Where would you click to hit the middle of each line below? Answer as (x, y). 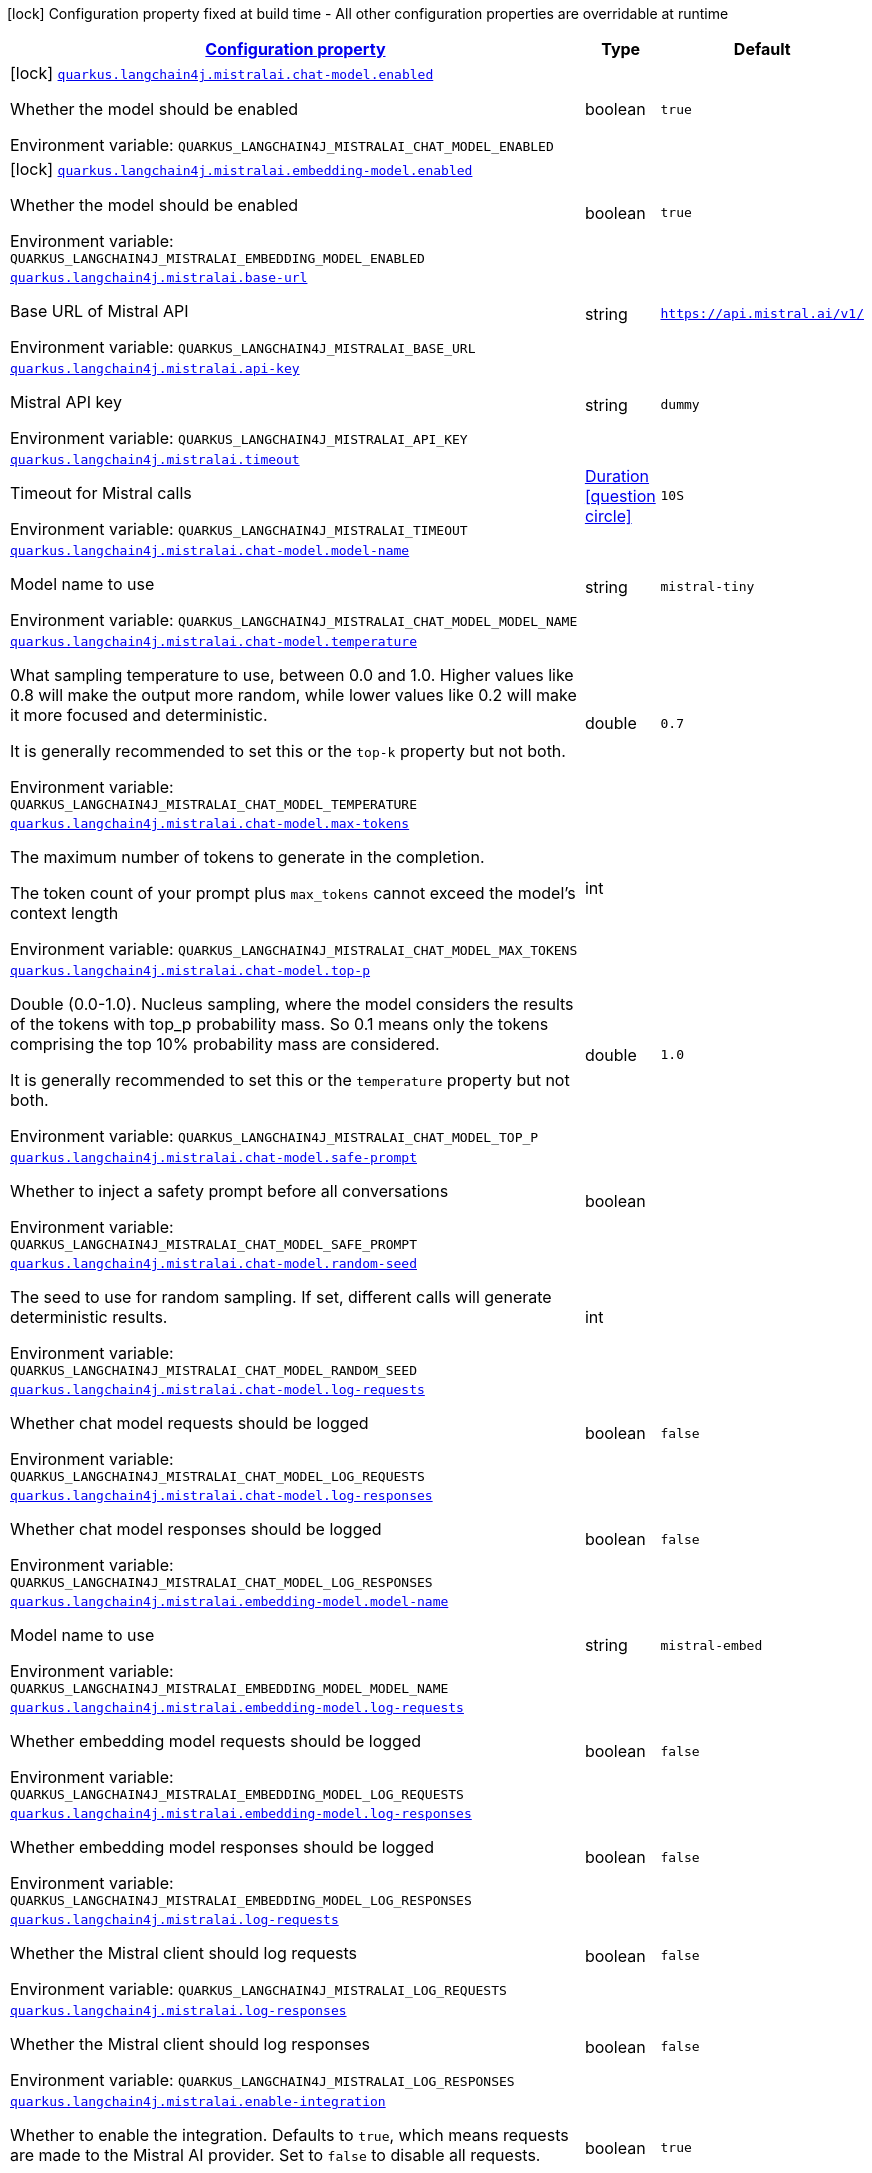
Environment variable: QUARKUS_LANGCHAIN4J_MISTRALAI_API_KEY (239, 438)
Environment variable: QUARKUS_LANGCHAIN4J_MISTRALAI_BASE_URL (243, 347)
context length (64, 913)
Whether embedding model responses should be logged (222, 1847)
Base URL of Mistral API (99, 311)
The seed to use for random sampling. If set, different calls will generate (281, 1297)
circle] (608, 515)
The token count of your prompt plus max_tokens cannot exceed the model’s (293, 893)
